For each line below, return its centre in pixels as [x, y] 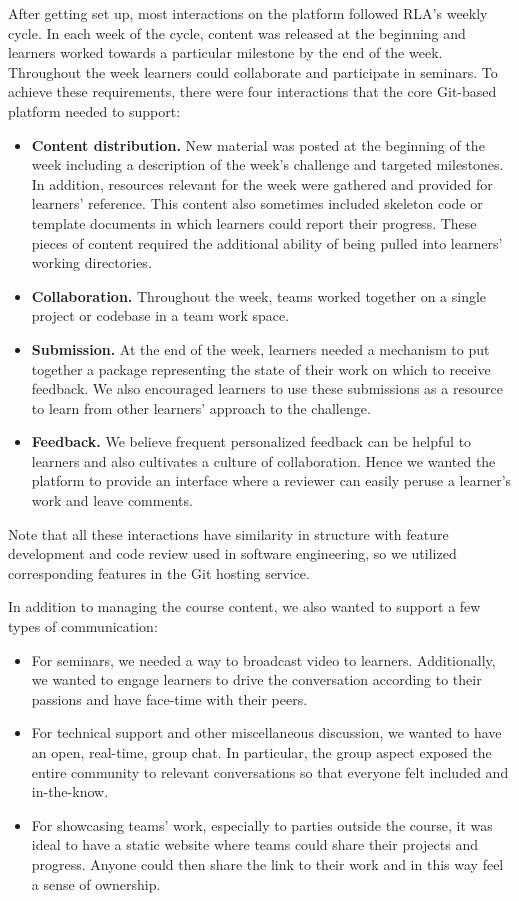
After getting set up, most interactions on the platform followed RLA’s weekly [248, 13]
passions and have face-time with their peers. [169, 698]
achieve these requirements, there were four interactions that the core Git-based [252, 91]
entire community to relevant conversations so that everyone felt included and [270, 771]
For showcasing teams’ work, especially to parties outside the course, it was [262, 824]
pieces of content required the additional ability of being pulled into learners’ [267, 242]
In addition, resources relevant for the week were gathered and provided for [262, 183]
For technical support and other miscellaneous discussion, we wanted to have [266, 732]
